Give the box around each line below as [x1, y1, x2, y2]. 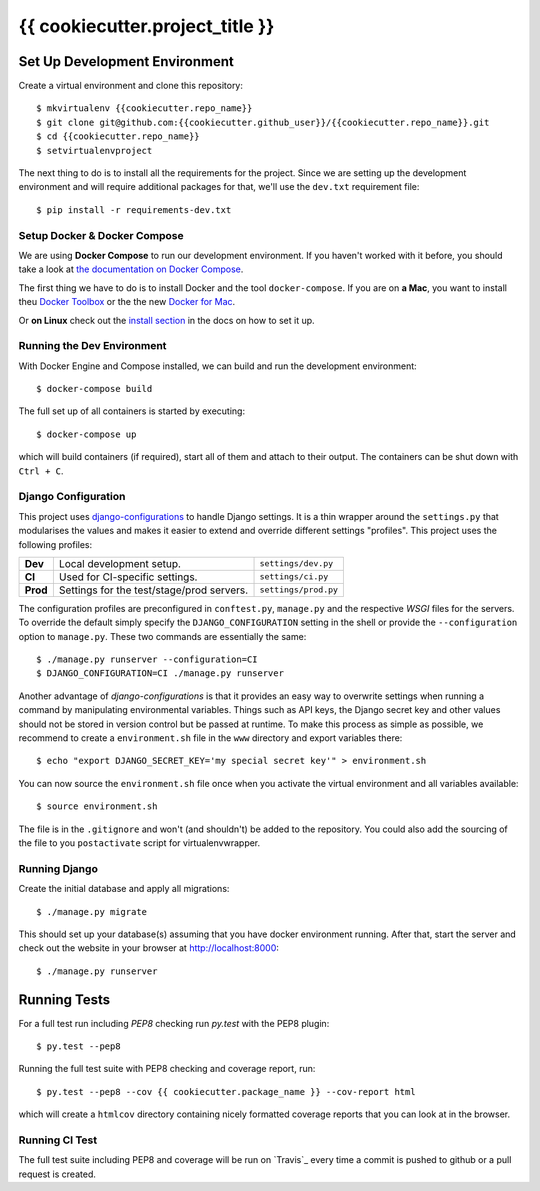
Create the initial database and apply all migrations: [18, 883, 230, 895]
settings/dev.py [259, 558, 334, 569]
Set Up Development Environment [18, 53, 234, 70]
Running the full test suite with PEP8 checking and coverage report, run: [18, 1063, 316, 1075]
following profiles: [18, 538, 93, 550]
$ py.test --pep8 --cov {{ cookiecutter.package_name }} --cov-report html [36, 1086, 416, 1097]
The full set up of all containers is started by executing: [18, 405, 245, 417]
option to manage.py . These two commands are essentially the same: [18, 630, 307, 642]
